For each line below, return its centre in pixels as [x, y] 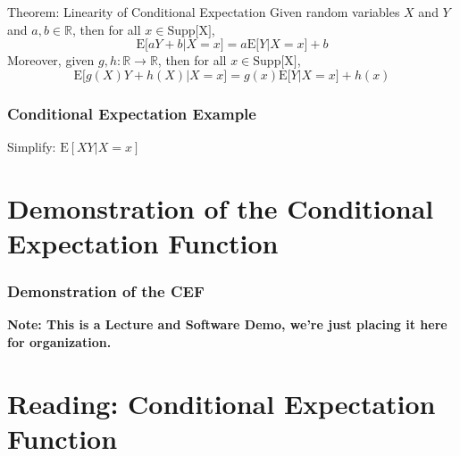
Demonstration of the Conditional [221, 207]
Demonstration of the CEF [106, 291]
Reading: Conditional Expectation [222, 403]
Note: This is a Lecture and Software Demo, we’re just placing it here [227, 324]
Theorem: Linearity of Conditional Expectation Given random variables [204, 12]
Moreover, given [51, 60]
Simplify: [32, 146]
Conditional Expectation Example [132, 113]
